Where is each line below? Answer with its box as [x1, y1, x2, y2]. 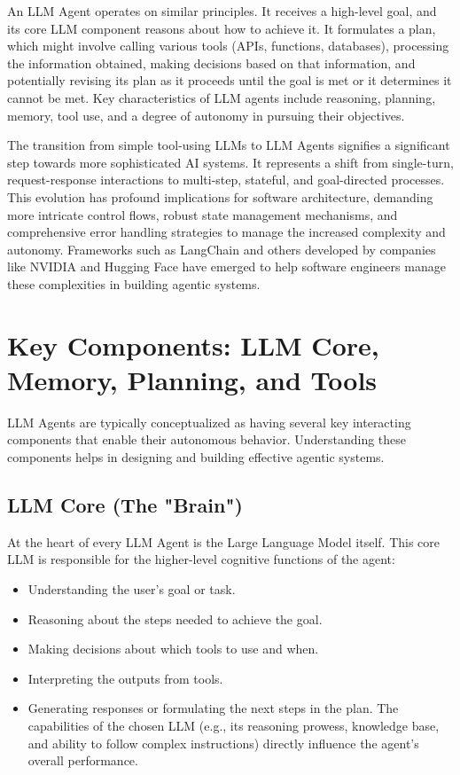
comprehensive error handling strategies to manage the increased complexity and [7, 223, 446, 241]
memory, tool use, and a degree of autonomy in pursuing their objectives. [7, 106, 405, 124]
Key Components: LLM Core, [7, 326, 379, 363]
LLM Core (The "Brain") [7, 490, 243, 518]
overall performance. [27, 751, 138, 770]
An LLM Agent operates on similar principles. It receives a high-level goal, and [7, 2, 437, 20]
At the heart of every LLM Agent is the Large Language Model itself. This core [7, 532, 441, 551]
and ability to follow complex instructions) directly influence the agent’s [27, 733, 419, 752]
